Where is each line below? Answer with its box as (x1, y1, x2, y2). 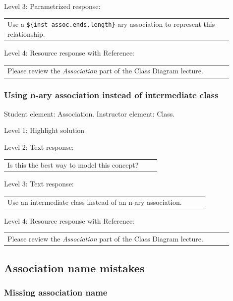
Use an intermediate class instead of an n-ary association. (7, 196, 182, 207)
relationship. (7, 29, 45, 39)
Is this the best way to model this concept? (7, 160, 139, 170)
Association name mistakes (4, 260, 145, 275)
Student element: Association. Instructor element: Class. (4, 108, 175, 119)
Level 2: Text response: (4, 141, 74, 152)
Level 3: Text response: (4, 179, 74, 189)
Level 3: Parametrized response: (4, 1, 101, 11)
